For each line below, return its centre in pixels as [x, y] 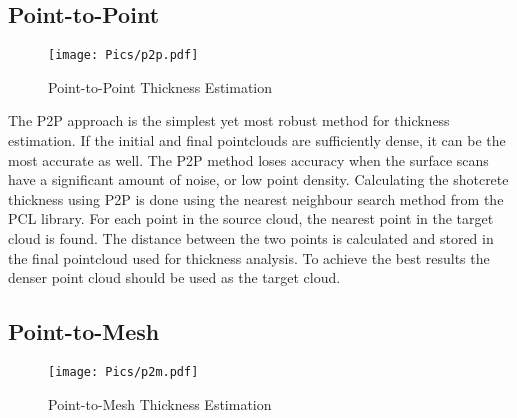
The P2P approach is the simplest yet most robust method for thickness [229, 120]
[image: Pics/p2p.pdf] [123, 55]
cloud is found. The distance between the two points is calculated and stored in [251, 238]
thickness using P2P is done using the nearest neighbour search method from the [256, 198]
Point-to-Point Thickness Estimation [160, 86]
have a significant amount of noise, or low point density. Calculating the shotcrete [258, 179]
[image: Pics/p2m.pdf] [123, 372]
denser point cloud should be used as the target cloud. [174, 277]
